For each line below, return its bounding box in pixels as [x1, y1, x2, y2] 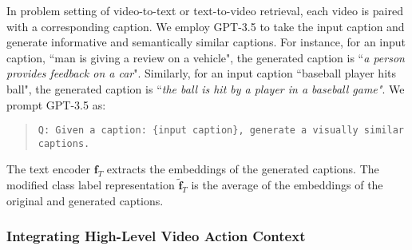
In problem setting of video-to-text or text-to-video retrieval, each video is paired [6, 2, 403, 18]
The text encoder [6, 161, 91, 177]
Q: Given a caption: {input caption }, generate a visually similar [38, 125, 404, 137]
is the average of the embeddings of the [191, 177, 383, 193]
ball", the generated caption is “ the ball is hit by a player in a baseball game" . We [6, 80, 405, 97]
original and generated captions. [6, 192, 164, 208]
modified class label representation [6, 177, 175, 193]
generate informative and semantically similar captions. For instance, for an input [6, 34, 406, 50]
